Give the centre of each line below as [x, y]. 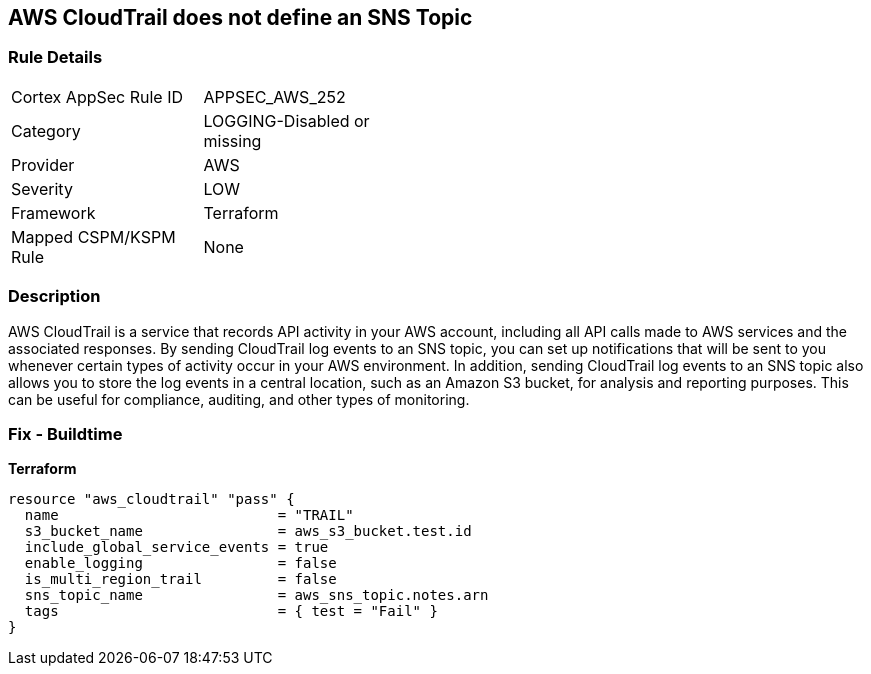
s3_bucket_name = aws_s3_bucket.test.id [248, 531]
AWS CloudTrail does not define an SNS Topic [240, 17]
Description [54, 296]
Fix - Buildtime [65, 433]
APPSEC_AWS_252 [274, 96]
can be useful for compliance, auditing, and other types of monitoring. [239, 399]
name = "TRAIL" [189, 515]
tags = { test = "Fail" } [231, 611]
